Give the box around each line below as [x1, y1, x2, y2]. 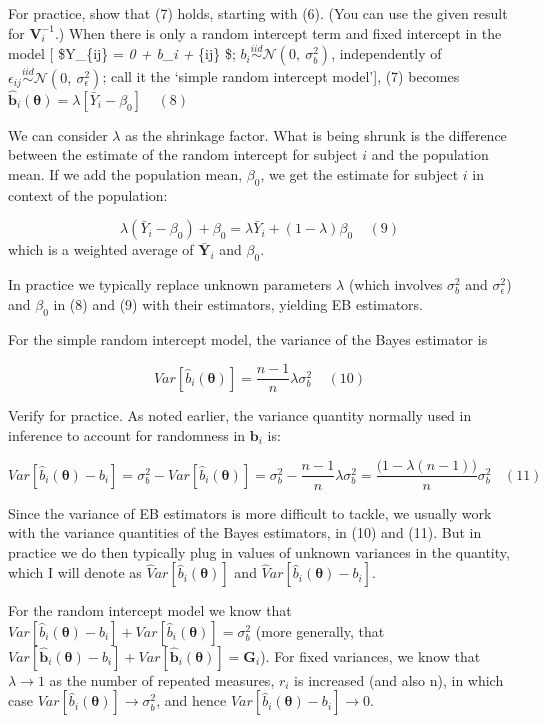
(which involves [348, 274, 443, 295]
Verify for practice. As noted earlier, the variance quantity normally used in [8, 405, 472, 426]
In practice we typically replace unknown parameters [8, 274, 332, 295]
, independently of [331, 43, 442, 64]
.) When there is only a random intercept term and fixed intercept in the [54, 22, 502, 43]
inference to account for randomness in [8, 424, 246, 445]
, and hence [156, 690, 227, 711]
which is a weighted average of [8, 239, 194, 260]
